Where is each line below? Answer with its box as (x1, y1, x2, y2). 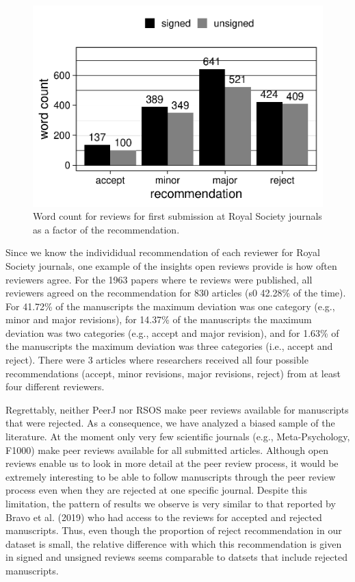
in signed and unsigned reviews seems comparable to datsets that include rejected (5, 550, 347, 564)
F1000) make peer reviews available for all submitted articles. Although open (5, 442, 328, 457)
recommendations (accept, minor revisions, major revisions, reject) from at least (5, 366, 341, 380)
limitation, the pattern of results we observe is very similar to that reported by (5, 496, 336, 510)
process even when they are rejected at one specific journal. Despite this (5, 483, 307, 497)
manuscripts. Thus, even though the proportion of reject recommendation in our (5, 523, 342, 537)
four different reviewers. (5, 379, 105, 394)
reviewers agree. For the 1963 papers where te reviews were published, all (5, 272, 313, 286)
